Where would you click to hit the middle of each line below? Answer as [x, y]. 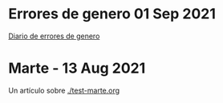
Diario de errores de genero [54, 36]
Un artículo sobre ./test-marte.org [64, 90]
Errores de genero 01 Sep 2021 [112, 14]
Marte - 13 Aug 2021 [77, 68]
